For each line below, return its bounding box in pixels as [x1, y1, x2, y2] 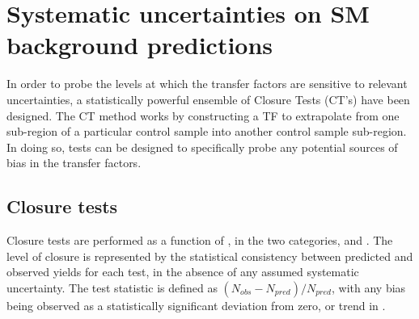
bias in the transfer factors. [6, 154, 142, 171]
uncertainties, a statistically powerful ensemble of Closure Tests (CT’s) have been [6, 90, 410, 107]
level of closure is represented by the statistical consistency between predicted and [6, 247, 413, 264]
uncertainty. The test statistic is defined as [6, 279, 218, 296]
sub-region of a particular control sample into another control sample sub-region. [6, 123, 407, 140]
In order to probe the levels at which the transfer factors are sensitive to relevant [6, 75, 408, 92]
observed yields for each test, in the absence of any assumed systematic [6, 263, 359, 280]
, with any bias [331, 279, 406, 296]
